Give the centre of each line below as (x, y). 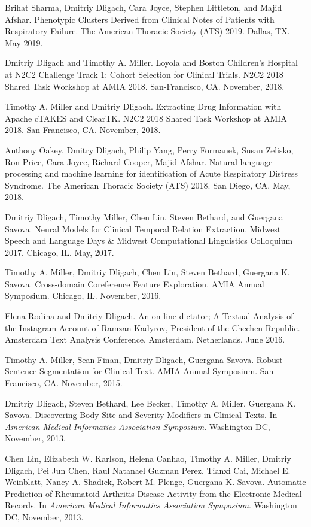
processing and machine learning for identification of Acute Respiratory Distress (151, 173)
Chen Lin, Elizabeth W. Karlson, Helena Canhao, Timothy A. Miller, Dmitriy (148, 458)
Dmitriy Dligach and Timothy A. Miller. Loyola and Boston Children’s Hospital (151, 63)
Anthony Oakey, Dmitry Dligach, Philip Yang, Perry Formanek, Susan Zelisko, (149, 149)
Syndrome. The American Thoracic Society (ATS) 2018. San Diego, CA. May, (148, 185)
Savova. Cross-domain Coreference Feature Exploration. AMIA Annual (135, 284)
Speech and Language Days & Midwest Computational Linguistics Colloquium (149, 240)
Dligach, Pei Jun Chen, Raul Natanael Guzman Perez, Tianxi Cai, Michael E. (148, 470)
